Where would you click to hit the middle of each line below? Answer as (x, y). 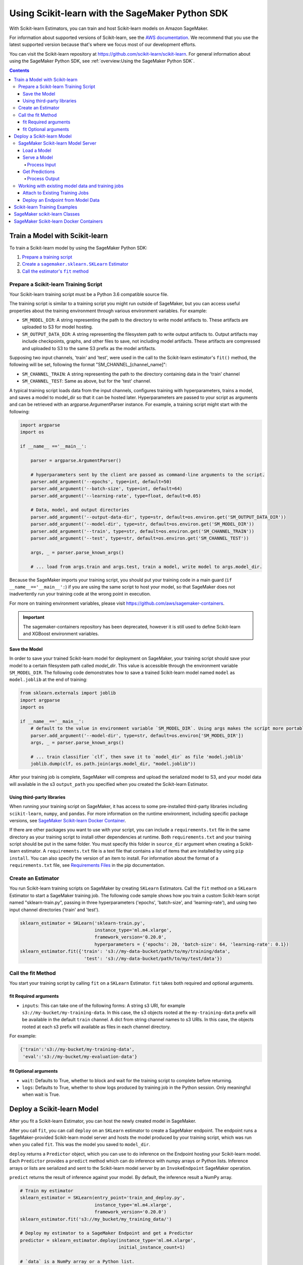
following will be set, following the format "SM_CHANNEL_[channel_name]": (88, 365)
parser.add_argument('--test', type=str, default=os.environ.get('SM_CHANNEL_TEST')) (140, 538)
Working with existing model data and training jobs (71, 186)
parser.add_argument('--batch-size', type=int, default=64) (107, 489)
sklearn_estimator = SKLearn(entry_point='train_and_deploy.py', (103, 1198)
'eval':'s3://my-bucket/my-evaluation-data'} (80, 1057)
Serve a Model (38, 157)
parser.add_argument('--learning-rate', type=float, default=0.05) (116, 496)
